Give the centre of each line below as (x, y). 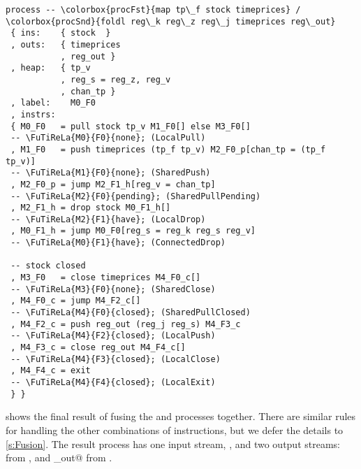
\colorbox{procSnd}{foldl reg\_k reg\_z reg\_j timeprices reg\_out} (171, 21)
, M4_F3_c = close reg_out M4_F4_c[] (98, 348)
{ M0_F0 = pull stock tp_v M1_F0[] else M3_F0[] (131, 126)
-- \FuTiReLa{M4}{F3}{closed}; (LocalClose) (116, 359)
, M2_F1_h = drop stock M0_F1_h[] (91, 208)
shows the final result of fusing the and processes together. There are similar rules (181, 416)
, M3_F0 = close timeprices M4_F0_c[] (106, 278)
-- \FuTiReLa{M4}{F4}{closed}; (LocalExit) (113, 382)
